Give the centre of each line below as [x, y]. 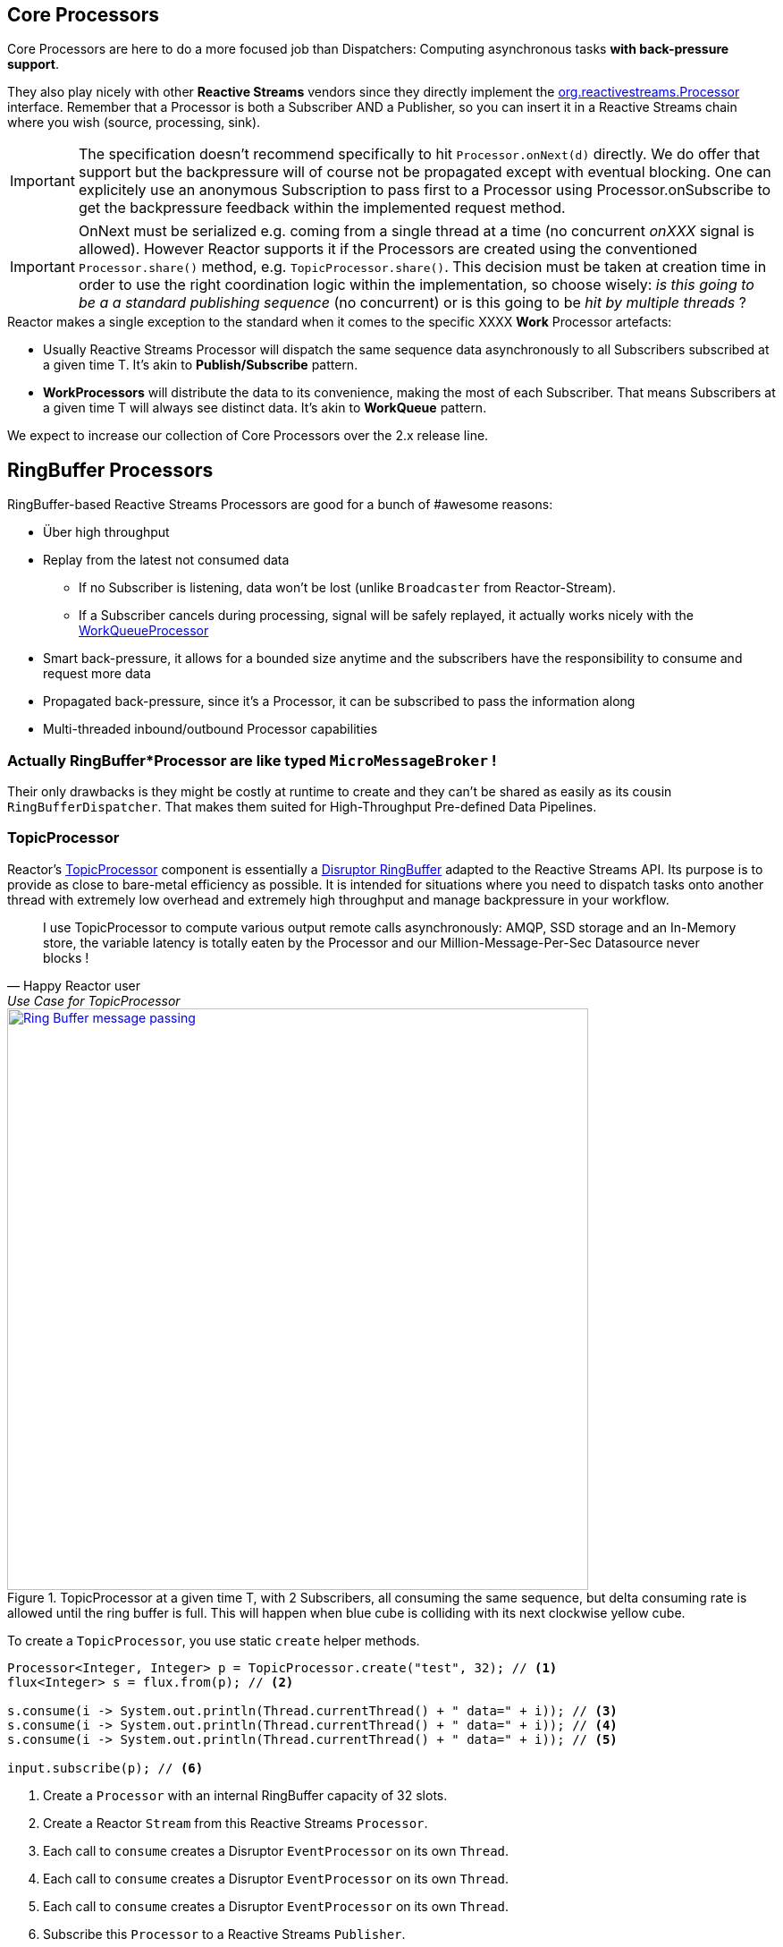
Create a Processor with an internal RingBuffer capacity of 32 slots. [245, 1795]
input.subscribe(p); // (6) [105, 1768]
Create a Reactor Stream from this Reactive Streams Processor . [236, 1823]
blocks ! [66, 957]
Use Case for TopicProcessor [94, 1000]
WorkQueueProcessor [144, 631]
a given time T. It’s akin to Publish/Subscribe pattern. [201, 365]
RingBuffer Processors [110, 470]
